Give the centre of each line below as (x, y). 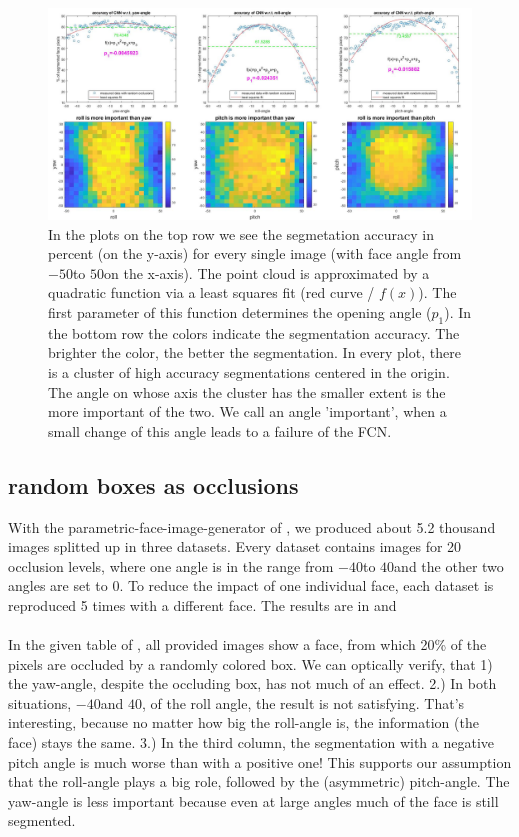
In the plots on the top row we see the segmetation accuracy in (241, 233)
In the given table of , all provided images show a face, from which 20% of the (247, 644)
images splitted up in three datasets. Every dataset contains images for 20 (235, 546)
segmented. (42, 820)
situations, (40, 702)
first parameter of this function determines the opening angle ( (240, 311)
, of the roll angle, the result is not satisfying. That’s (303, 702)
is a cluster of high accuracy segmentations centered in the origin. (249, 371)
